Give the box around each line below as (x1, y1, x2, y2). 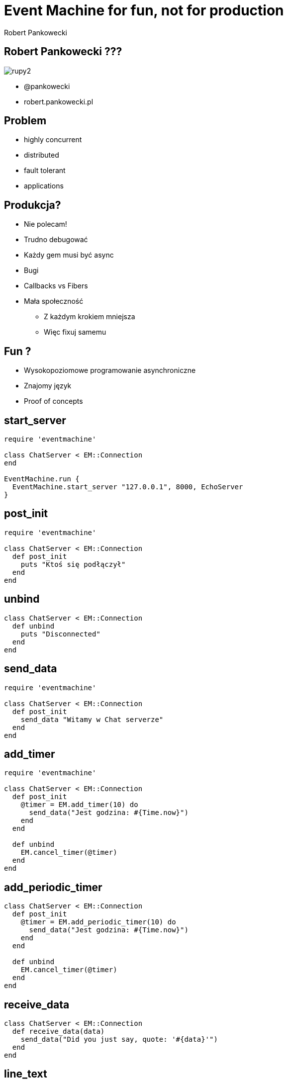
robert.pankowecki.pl (24, 97, 94, 106)
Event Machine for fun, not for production (4, 2, 284, 19)
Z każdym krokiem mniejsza (44, 312, 135, 321)
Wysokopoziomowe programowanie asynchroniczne (24, 366, 196, 375)
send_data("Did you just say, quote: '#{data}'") (20, 1035, 218, 1044)
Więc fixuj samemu (44, 328, 106, 337)
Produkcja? (4, 198, 61, 211)
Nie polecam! (24, 220, 67, 229)
